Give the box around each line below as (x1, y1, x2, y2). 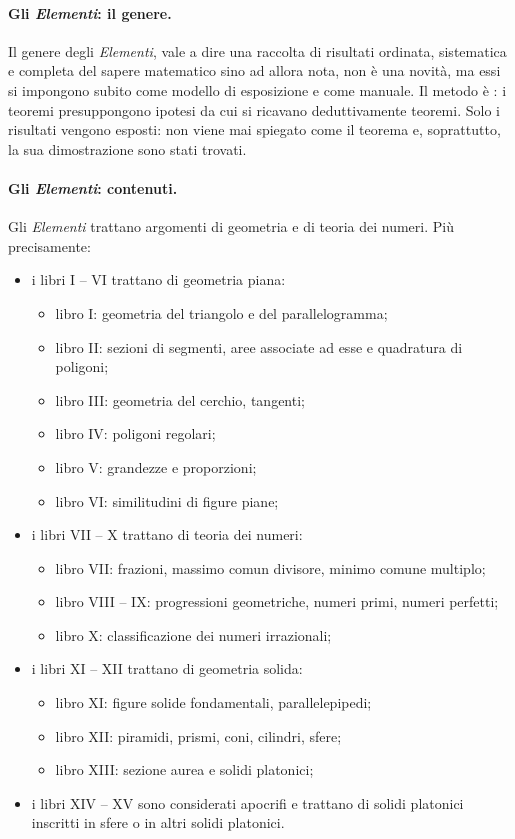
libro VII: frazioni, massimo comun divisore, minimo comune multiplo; (55, 557, 486, 578)
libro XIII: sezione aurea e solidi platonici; (55, 759, 314, 780)
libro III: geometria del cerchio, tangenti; (55, 389, 305, 410)
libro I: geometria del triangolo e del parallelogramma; (55, 302, 388, 323)
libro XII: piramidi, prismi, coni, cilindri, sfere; (55, 725, 342, 746)
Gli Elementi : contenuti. (8, 177, 178, 198)
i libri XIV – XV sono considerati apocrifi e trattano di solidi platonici (31, 792, 464, 813)
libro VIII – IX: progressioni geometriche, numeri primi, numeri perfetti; (55, 591, 499, 612)
